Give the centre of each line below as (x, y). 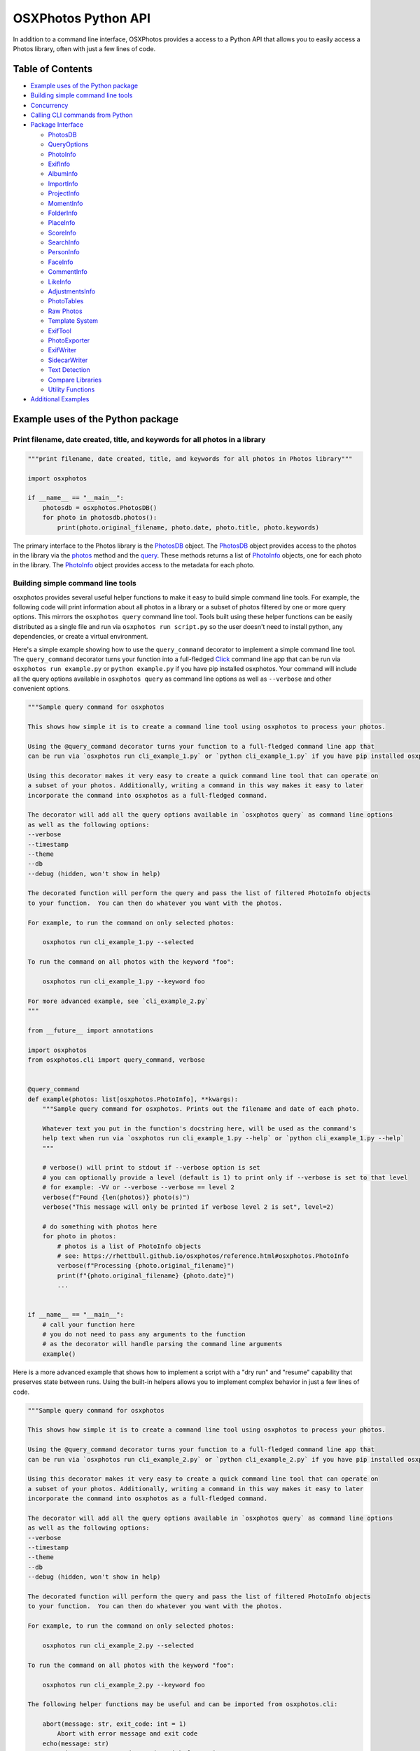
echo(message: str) (76, 1743)
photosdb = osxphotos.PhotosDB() (100, 507)
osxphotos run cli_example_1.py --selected (118, 942)
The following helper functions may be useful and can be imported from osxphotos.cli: (183, 1704)
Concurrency (49, 105)
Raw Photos (65, 311)
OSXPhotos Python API (82, 18)
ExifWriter (62, 350)
